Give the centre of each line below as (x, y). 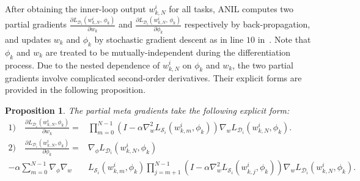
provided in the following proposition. (75, 90)
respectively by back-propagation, (247, 24)
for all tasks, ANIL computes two (231, 9)
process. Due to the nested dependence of (83, 65)
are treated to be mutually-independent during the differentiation (168, 52)
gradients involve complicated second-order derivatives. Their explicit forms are (153, 77)
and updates (28, 39)
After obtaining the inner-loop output (75, 9)
